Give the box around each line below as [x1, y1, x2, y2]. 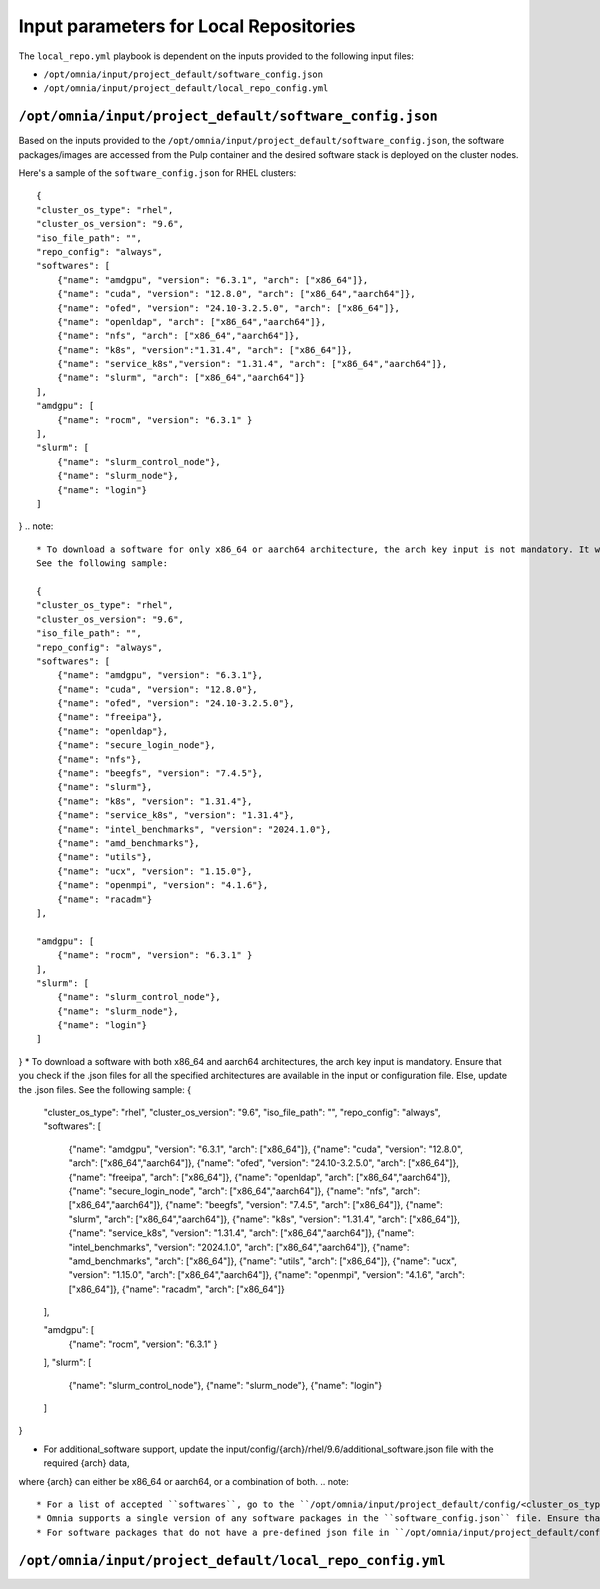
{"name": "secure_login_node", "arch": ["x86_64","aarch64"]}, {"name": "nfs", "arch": [68, 1185, 420, 1197]
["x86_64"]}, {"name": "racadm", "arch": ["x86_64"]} [68, 1283, 285, 1295]
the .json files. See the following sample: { [18, 1083, 192, 1095]
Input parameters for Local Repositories [18, 15, 356, 37]
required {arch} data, [43, 1457, 130, 1469]
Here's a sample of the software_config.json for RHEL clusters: [18, 167, 297, 179]
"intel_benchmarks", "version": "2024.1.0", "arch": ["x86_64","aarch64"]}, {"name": [68, 1241, 410, 1253]
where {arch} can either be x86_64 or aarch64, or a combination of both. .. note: [18, 1475, 349, 1487]
